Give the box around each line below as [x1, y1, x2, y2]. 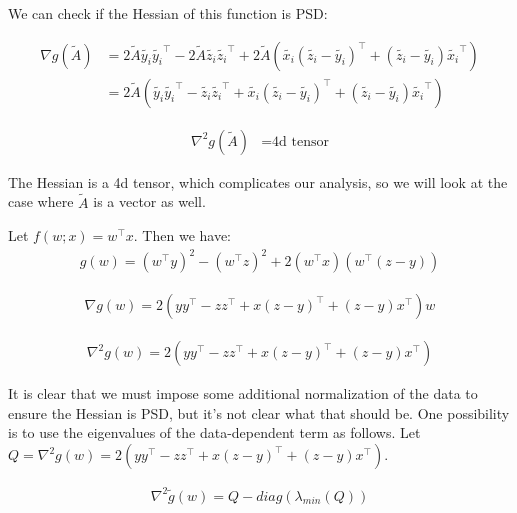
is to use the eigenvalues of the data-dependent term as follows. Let [8, 422, 421, 443]
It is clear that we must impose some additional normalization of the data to [8, 383, 478, 404]
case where [8, 191, 74, 212]
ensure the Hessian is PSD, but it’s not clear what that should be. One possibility [8, 402, 510, 423]
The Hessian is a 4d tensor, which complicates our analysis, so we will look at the [8, 171, 508, 192]
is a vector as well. [93, 191, 206, 212]
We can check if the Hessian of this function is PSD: [8, 3, 328, 23]
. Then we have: [133, 225, 232, 246]
